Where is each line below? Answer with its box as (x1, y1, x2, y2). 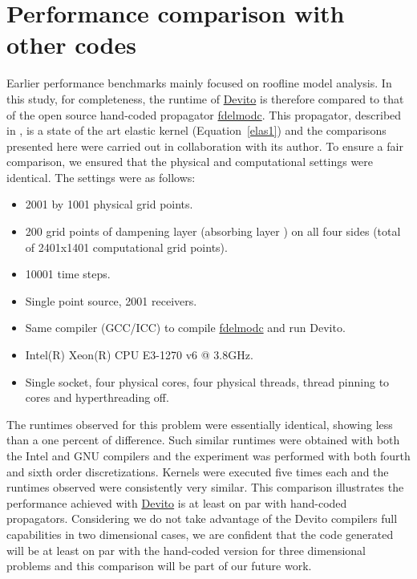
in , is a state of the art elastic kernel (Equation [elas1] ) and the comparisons (6, 122, 387, 139)
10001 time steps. (25, 265, 111, 282)
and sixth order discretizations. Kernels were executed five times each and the (6, 463, 389, 480)
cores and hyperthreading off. (25, 389, 169, 406)
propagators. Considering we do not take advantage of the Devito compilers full (6, 510, 398, 527)
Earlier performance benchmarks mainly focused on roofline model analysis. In (6, 75, 392, 91)
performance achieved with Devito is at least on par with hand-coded (6, 494, 347, 511)
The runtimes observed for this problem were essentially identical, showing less (6, 415, 393, 432)
